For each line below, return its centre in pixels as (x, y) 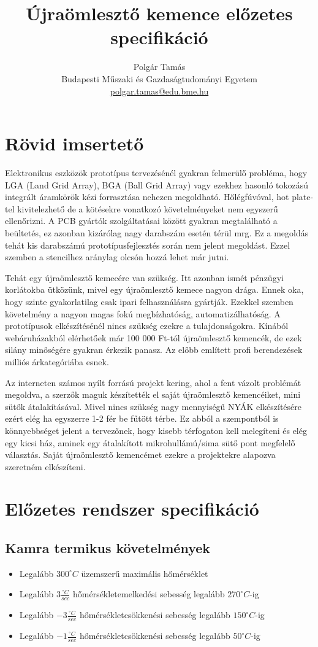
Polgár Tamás (159, 67)
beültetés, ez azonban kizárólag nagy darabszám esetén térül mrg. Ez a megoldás (157, 233)
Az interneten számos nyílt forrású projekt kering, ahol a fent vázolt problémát (153, 382)
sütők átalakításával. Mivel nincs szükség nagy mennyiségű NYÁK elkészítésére (153, 406)
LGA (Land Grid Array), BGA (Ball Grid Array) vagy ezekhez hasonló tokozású (157, 184)
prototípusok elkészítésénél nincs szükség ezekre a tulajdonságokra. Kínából (147, 326)
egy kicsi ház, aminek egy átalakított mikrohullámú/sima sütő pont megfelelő (150, 442)
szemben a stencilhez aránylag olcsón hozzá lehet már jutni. (117, 257)
